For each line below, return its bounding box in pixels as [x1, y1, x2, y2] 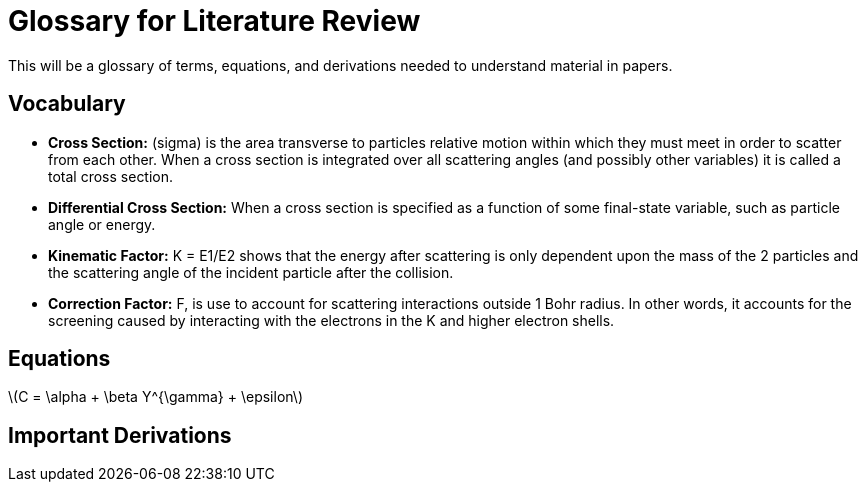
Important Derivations [8, 422, 232, 448]
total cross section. [48, 167, 174, 185]
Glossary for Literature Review [8, 4, 421, 38]
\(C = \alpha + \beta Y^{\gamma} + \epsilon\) [8, 388, 303, 406]
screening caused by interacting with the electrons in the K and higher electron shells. [48, 311, 615, 329]
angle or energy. [48, 215, 156, 233]
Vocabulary [8, 91, 126, 117]
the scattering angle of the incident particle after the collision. [48, 263, 454, 281]
